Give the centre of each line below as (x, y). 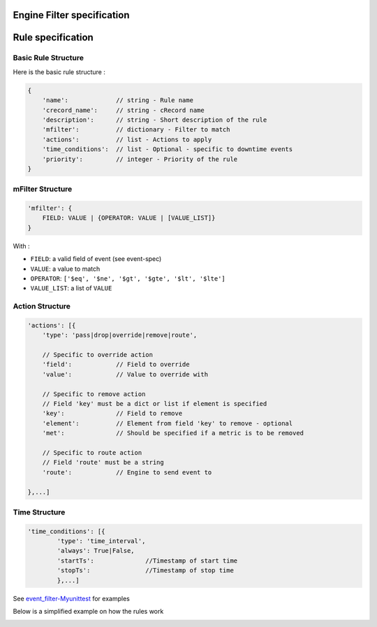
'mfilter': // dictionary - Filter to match (136, 130)
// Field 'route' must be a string (103, 463)
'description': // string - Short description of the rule (155, 120)
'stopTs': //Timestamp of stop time (145, 571)
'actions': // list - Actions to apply (127, 139)
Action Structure (42, 307)
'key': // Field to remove (112, 414)
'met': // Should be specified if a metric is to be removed (173, 433)
